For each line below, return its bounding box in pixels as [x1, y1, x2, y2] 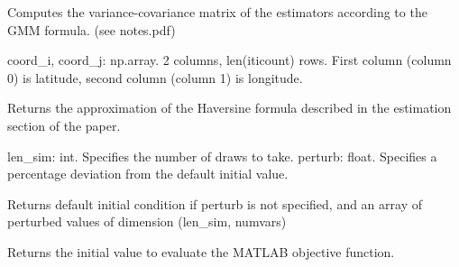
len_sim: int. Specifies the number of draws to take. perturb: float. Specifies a [7, 146, 437, 165]
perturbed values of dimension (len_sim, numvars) [7, 212, 287, 231]
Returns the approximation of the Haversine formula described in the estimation [7, 98, 452, 117]
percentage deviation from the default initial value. [7, 164, 289, 183]
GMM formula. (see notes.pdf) [7, 20, 176, 39]
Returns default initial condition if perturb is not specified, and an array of [7, 194, 422, 213]
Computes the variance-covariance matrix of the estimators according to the [7, 3, 427, 21]
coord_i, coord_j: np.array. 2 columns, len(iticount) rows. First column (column [7, 51, 452, 69]
